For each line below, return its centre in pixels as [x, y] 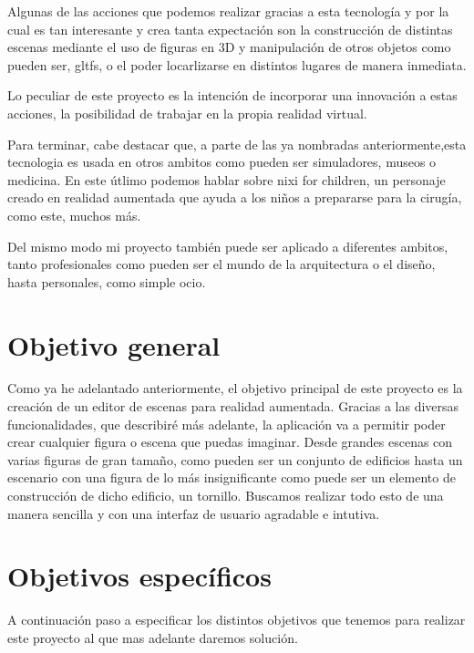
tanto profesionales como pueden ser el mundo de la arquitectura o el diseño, [222, 264]
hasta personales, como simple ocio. [107, 281]
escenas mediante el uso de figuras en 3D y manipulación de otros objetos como [229, 47]
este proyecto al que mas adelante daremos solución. [153, 637]
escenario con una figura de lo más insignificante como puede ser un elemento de [232, 477]
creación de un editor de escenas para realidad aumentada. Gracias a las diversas [233, 406]
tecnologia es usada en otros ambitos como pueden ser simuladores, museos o [222, 162]
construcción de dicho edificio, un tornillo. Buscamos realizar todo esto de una [226, 495]
